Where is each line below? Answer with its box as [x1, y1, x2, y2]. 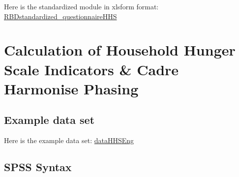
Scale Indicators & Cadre [4, 59, 179, 79]
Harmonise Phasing [4, 78, 139, 98]
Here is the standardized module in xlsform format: [4, 1, 159, 11]
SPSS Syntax [4, 159, 72, 175]
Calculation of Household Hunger [4, 40, 236, 60]
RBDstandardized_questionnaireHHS [4, 11, 117, 21]
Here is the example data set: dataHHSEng [4, 135, 134, 146]
